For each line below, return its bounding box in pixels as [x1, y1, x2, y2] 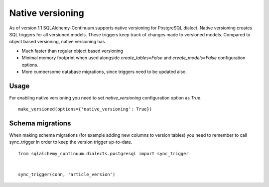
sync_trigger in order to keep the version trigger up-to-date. [9, 139, 133, 145]
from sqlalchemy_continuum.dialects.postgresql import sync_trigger [18, 151, 189, 156]
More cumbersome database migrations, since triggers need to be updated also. [21, 69, 187, 75]
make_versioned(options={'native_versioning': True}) [18, 106, 152, 112]
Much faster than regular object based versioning [21, 48, 124, 54]
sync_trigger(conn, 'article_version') [18, 172, 116, 178]
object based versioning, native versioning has [9, 39, 105, 45]
